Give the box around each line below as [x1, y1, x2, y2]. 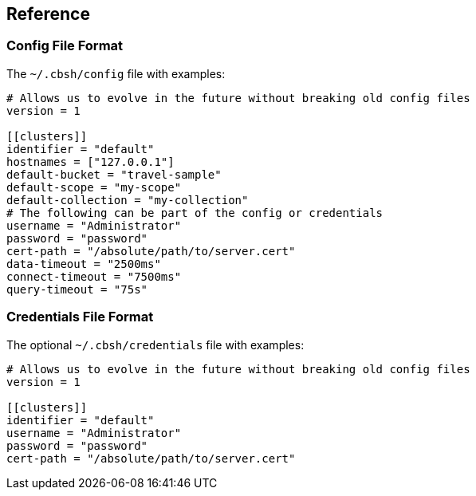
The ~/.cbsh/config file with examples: [6, 66, 226, 81]
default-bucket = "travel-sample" [6, 167, 222, 181]
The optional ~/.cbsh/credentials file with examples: [6, 337, 305, 352]
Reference [6, 4, 90, 24]
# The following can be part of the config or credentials [6, 206, 384, 219]
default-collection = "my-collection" [6, 193, 249, 207]
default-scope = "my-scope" [6, 180, 182, 194]
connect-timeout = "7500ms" [6, 270, 182, 283]
